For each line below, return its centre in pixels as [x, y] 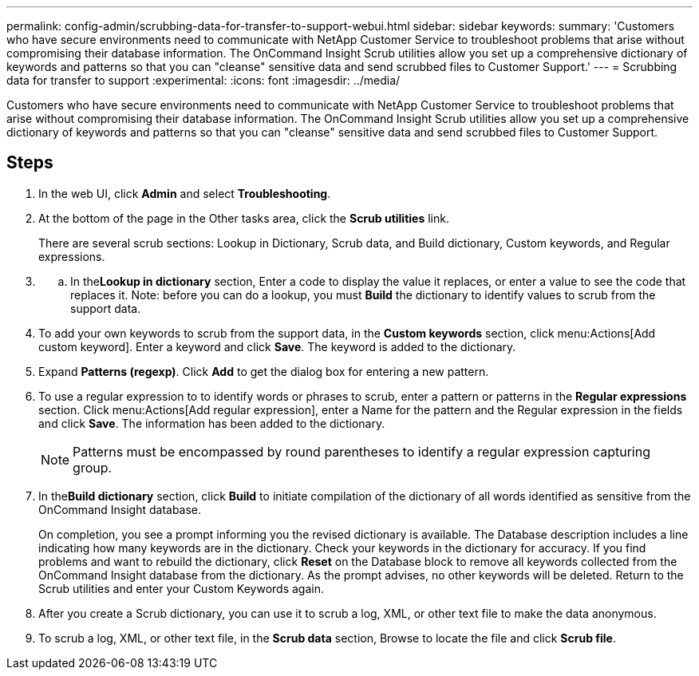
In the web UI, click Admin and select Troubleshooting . [185, 193]
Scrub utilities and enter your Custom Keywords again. [181, 588]
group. [93, 467]
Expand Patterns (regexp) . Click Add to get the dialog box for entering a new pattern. [264, 371]
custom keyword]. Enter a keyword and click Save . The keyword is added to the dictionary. [277, 346]
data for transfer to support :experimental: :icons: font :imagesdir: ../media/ [203, 80]
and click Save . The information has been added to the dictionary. [212, 423]
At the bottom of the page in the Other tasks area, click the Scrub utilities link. [244, 218]
